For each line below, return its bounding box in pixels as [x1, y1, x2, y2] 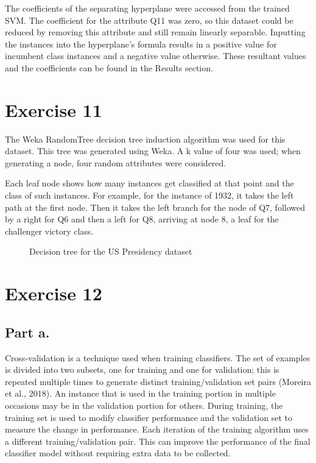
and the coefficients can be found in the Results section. [5, 61, 213, 74]
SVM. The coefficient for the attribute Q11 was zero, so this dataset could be [5, 13, 293, 26]
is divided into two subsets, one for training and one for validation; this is [5, 363, 279, 376]
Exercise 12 [5, 281, 102, 306]
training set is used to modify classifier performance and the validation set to [5, 411, 292, 423]
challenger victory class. [5, 224, 94, 237]
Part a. [5, 322, 50, 341]
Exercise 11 [5, 97, 102, 122]
